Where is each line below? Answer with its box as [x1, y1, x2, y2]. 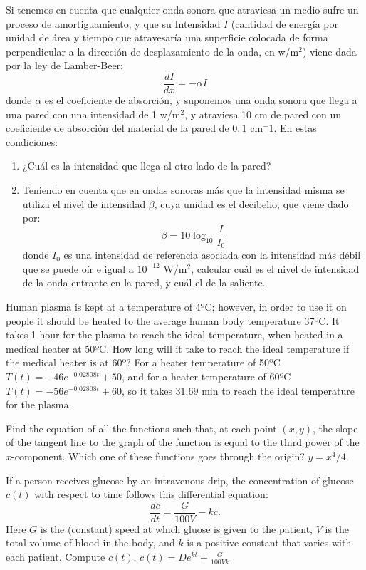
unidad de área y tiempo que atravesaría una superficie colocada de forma [6, 30, 328, 45]
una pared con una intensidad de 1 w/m [6, 106, 181, 121]
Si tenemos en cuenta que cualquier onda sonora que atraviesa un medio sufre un [6, 2, 359, 16]
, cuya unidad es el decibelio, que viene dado [154, 196, 349, 211]
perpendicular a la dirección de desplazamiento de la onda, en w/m [6, 43, 299, 58]
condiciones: [6, 134, 58, 149]
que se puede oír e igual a [22, 261, 134, 276]
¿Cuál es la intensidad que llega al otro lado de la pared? [22, 158, 271, 173]
